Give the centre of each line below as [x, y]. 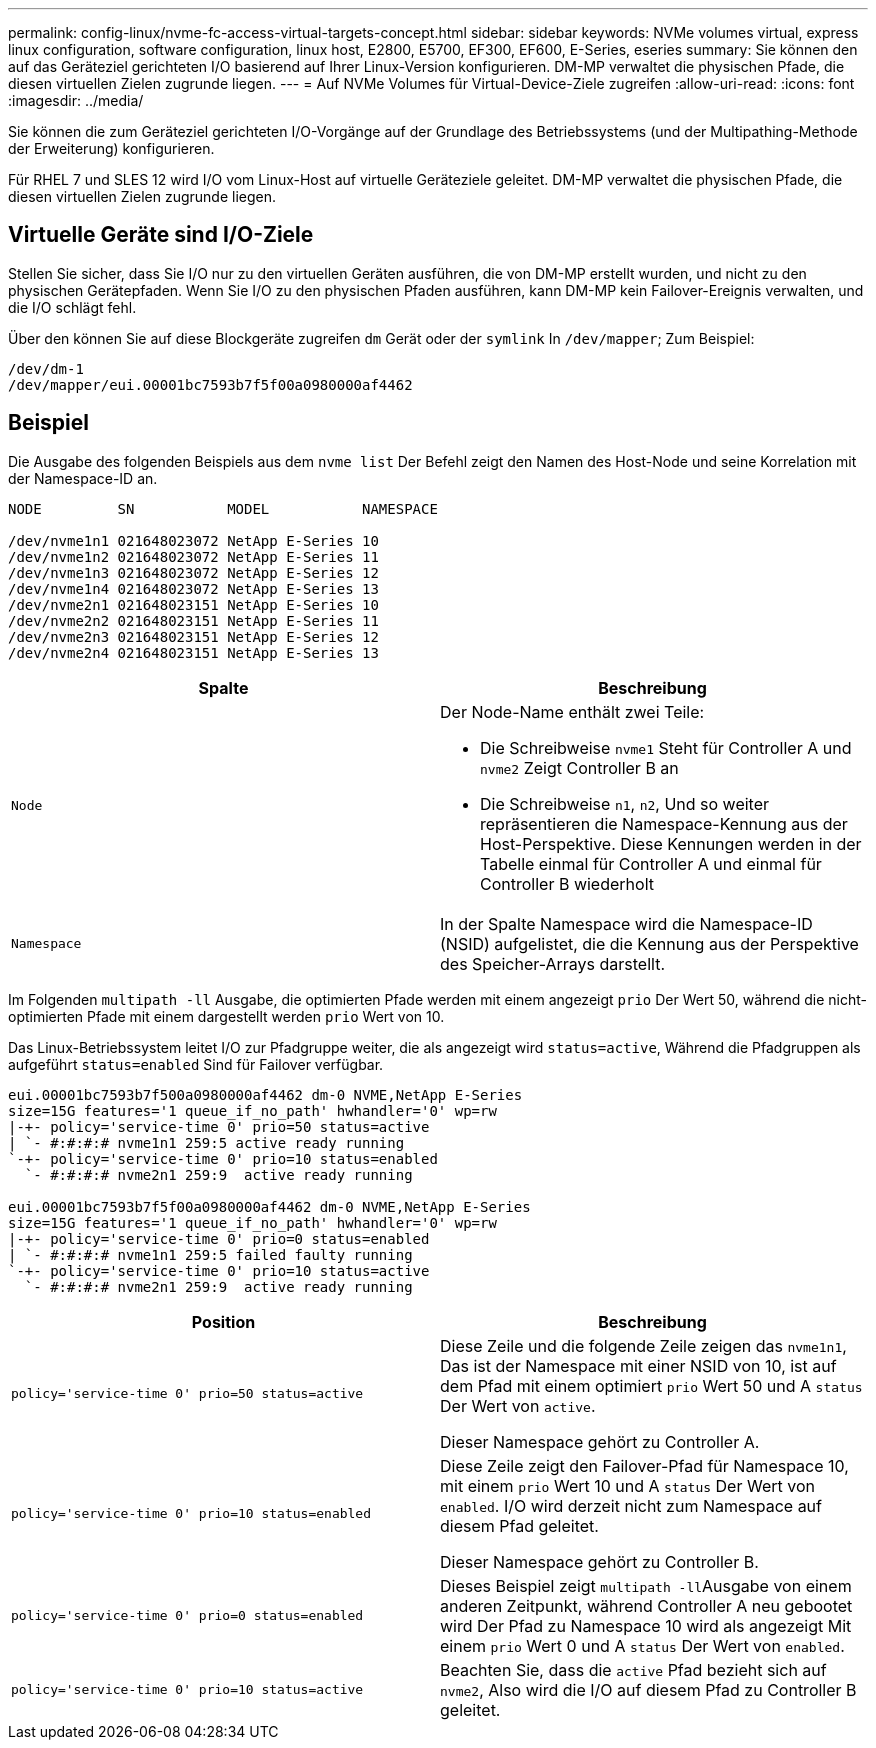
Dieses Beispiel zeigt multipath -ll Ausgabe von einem [646, 1585]
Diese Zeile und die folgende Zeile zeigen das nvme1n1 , [643, 1345]
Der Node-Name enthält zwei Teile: [572, 711]
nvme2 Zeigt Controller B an [579, 767]
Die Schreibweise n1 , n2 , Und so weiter [625, 803]
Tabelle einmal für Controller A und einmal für [651, 863]
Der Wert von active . [518, 1405]
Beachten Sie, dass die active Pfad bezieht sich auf [633, 1669]
